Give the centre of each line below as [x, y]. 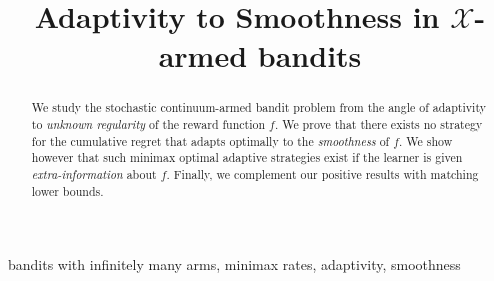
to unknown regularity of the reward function [148, 124]
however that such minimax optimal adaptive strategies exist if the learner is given [247, 157]
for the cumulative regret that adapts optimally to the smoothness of [210, 140]
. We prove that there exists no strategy [378, 124]
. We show [426, 140]
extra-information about [94, 173]
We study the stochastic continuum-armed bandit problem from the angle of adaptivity [258, 107]
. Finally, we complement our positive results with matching [322, 173]
